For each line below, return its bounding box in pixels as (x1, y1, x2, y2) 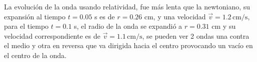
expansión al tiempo (4, 11, 65, 21)
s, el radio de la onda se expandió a (74, 21, 182, 31)
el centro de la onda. (4, 50, 66, 60)
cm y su (211, 21, 236, 31)
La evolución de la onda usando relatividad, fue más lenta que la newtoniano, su (4, 1, 250, 11)
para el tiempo (4, 21, 49, 31)
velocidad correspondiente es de (4, 30, 100, 41)
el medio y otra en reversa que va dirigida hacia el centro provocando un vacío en (4, 40, 253, 51)
